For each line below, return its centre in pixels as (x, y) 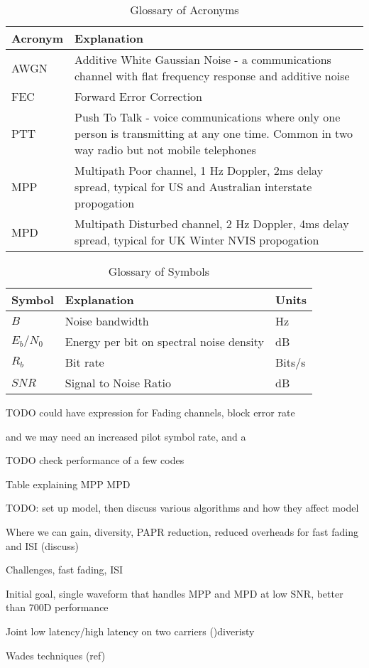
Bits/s (291, 362)
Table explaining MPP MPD (68, 484)
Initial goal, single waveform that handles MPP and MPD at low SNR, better (175, 593)
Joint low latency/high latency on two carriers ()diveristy (130, 631)
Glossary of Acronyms (184, 10)
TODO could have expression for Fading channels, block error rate (150, 412)
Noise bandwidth (107, 321)
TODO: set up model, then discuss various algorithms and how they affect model (182, 508)
